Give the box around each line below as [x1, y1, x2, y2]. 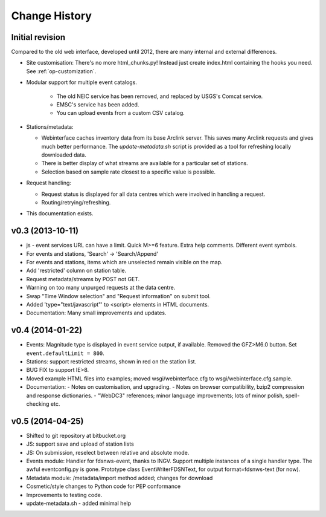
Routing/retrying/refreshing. [41, 198, 111, 206]
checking [26, 400, 50, 408]
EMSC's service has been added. [56, 101, 139, 108]
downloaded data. [41, 151, 87, 158]
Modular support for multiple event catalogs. [26, 79, 137, 86]
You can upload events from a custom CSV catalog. [56, 109, 185, 117]
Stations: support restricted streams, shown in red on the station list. [26, 358, 197, 365]
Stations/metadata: [26, 123, 74, 130]
